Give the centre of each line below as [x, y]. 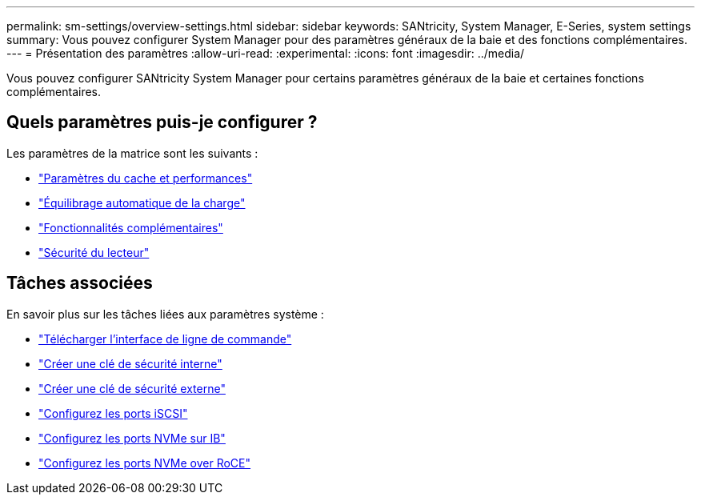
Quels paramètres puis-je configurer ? [162, 122]
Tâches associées [80, 283]
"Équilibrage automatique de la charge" [142, 202]
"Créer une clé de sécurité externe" [132, 388]
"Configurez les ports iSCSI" [113, 413]
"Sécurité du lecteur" [94, 252]
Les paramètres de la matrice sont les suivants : [132, 153]
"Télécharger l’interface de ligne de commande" [165, 339]
